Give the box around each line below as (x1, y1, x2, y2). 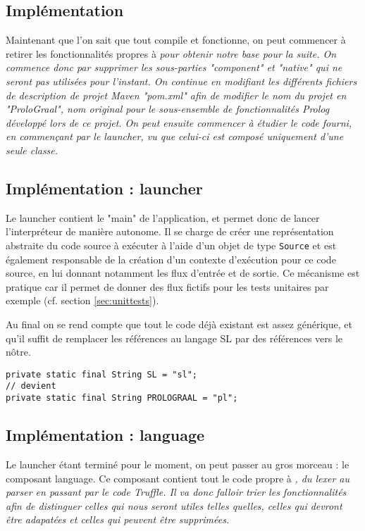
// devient (6, 381, 56, 392)
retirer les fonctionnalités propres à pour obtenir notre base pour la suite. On (6, 46, 337, 61)
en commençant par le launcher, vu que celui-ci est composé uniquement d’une (6, 129, 344, 144)
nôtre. (6, 344, 31, 359)
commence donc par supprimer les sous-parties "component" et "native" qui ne (6, 60, 342, 75)
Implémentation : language (6, 424, 205, 446)
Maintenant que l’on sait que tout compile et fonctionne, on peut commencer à (6, 32, 346, 47)
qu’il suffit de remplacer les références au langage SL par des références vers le (6, 330, 343, 345)
